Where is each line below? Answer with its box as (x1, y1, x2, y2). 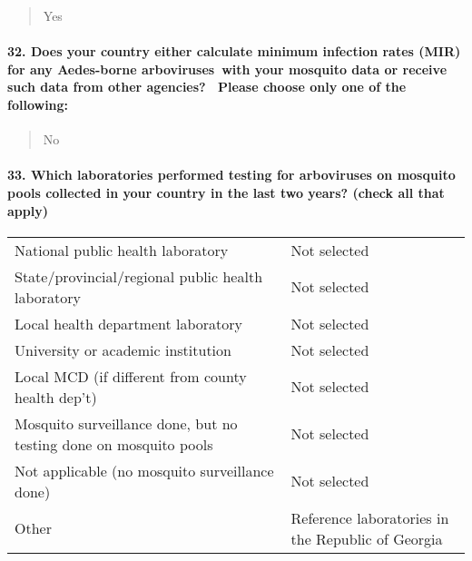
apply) (7, 201, 48, 220)
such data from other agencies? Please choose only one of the (7, 77, 407, 96)
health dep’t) (15, 386, 97, 408)
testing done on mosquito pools (15, 433, 213, 455)
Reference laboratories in (290, 507, 449, 528)
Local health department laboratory (15, 312, 243, 334)
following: (7, 94, 69, 113)
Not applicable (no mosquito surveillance (15, 459, 274, 481)
